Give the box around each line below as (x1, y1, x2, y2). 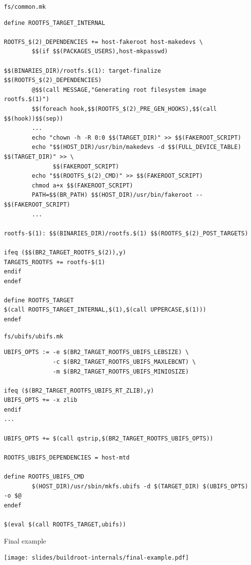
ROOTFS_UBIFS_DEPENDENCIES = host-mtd (4, 454, 130, 461)
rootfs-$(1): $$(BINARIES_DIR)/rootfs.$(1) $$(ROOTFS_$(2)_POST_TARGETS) (4, 230, 249, 237)
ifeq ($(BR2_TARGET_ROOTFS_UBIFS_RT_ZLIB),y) (4, 387, 154, 394)
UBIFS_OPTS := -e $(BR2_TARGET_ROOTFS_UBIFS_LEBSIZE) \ (4, 349, 189, 356)
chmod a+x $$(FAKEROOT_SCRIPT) (32, 182, 133, 189)
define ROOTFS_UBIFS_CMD (4, 473, 84, 481)
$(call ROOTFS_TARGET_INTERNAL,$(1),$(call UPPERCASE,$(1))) (4, 306, 207, 314)
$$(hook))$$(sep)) (4, 115, 63, 122)
